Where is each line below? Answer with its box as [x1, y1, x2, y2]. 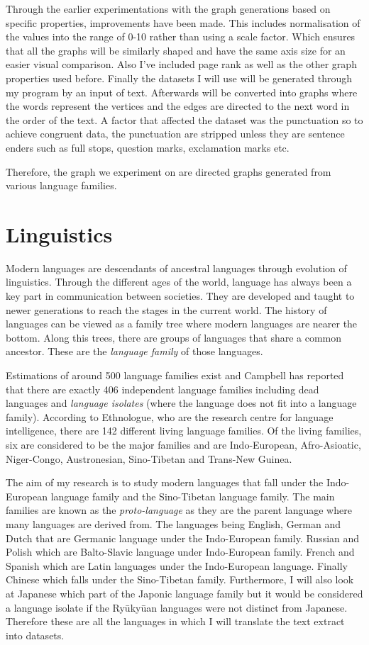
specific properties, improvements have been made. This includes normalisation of [6, 15, 360, 30]
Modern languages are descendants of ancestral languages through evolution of [6, 260, 347, 275]
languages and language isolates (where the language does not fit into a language [6, 396, 357, 410]
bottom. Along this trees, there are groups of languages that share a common [6, 330, 342, 344]
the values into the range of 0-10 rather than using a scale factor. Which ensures [6, 29, 356, 44]
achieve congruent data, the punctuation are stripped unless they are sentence [6, 126, 345, 141]
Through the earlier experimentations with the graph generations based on [6, 1, 331, 16]
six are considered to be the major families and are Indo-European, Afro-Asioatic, [6, 437, 361, 451]
